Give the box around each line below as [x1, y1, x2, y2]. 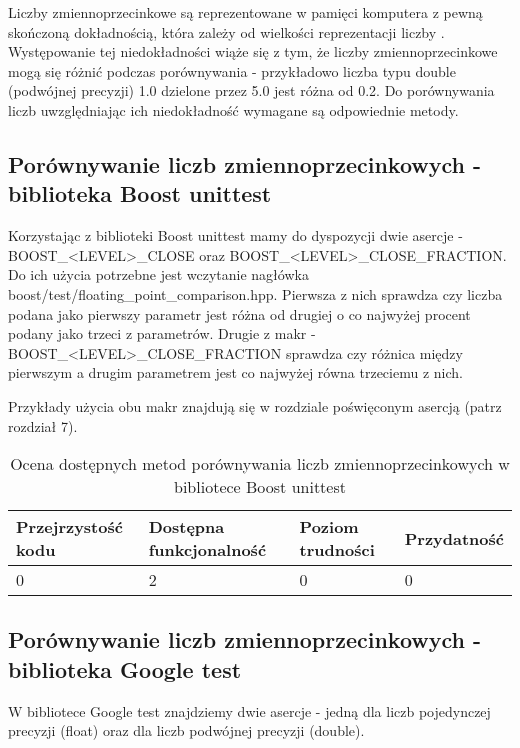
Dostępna [148, 515, 225, 539]
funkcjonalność [148, 538, 267, 562]
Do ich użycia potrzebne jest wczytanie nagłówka [8, 264, 309, 285]
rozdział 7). [8, 415, 78, 436]
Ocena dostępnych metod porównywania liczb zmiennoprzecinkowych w [10, 452, 510, 476]
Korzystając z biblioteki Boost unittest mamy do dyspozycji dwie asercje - [8, 225, 463, 246]
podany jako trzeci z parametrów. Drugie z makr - [8, 323, 316, 344]
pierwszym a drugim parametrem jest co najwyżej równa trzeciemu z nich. [8, 362, 463, 383]
